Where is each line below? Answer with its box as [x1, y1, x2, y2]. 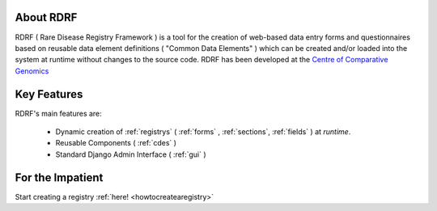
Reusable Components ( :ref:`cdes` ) [55, 138, 177, 148]
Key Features [15, 87, 83, 101]
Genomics [15, 65, 49, 76]
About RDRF [15, 11, 78, 24]
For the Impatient [15, 171, 104, 184]
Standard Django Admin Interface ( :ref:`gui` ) [55, 150, 206, 159]
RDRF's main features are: [15, 108, 103, 118]
